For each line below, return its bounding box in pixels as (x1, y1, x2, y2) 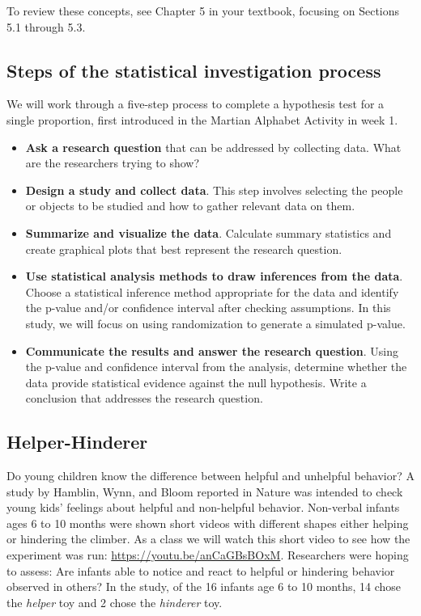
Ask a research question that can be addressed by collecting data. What (25, 138, 402, 155)
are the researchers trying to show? (25, 154, 200, 171)
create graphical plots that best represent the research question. (25, 240, 342, 257)
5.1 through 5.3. (6, 18, 86, 35)
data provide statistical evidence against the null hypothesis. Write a (25, 373, 367, 390)
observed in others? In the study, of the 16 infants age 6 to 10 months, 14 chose (6, 578, 402, 595)
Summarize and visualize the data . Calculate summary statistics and (25, 224, 392, 241)
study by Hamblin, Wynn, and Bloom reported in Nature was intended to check (6, 483, 403, 500)
